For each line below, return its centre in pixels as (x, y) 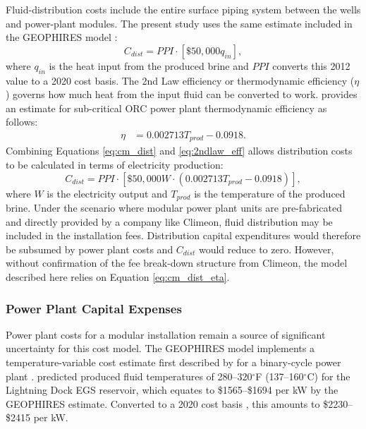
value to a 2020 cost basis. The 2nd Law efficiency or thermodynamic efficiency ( (180, 80)
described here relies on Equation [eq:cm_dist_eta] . (118, 277)
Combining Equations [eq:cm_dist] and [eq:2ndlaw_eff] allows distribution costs (179, 151)
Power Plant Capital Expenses (94, 308)
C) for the (329, 376)
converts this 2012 (311, 65)
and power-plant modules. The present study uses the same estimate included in (179, 23)
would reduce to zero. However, (266, 249)
